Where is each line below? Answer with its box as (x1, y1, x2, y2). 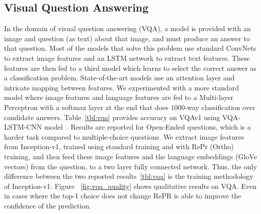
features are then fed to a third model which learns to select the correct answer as (4, 62, 256, 73)
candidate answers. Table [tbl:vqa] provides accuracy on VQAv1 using (4, 112, 220, 122)
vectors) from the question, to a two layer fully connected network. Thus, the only (4, 161, 257, 171)
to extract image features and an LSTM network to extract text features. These (4, 52, 250, 63)
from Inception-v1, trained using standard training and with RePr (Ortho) (4, 141, 234, 152)
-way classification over (185, 101, 255, 112)
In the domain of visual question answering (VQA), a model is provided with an (4, 23, 251, 34)
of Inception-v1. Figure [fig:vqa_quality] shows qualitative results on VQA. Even (4, 180, 257, 191)
